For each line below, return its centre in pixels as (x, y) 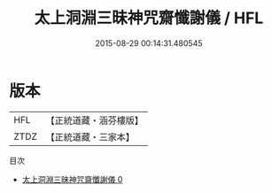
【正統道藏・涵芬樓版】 (95, 120)
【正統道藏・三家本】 (90, 136)
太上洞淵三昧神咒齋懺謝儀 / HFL (149, 18)
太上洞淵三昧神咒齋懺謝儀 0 (72, 179)
